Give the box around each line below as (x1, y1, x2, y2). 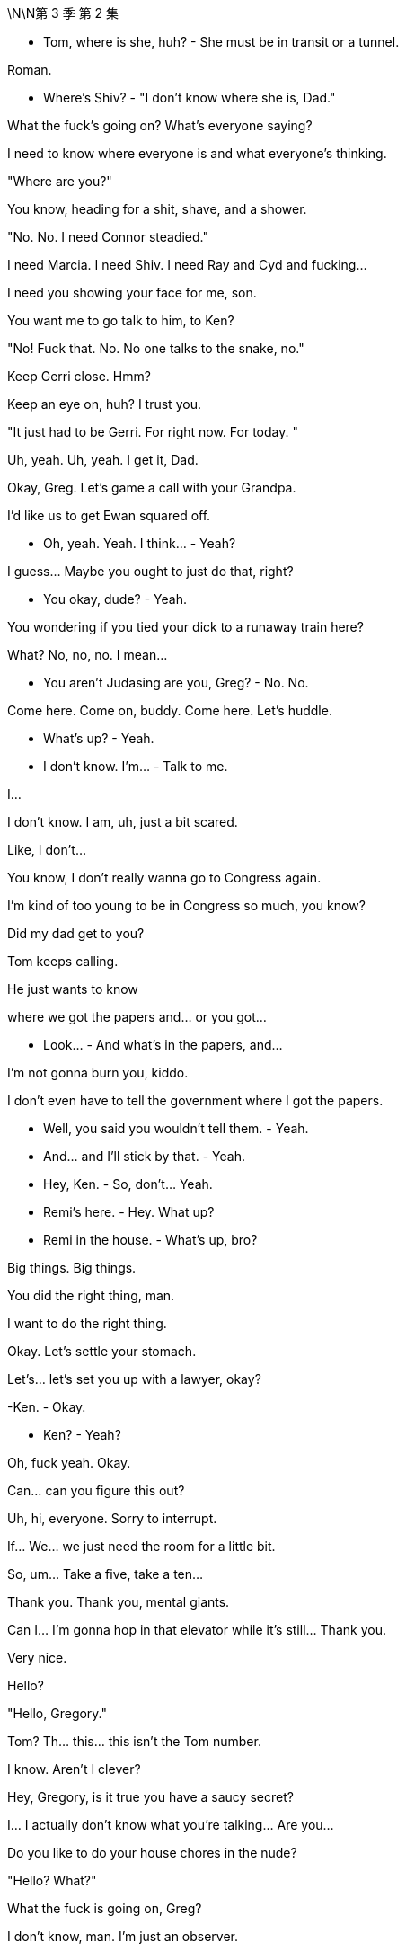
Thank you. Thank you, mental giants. (7, 1594, 230, 1610)
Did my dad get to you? (7, 926, 145, 941)
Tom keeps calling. (7, 953, 119, 969)
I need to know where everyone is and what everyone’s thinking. (7, 146, 387, 161)
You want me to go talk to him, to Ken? (7, 313, 234, 328)
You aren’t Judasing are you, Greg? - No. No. (43, 675, 309, 690)
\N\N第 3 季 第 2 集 (7, 5, 119, 21)
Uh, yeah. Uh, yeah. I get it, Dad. (7, 452, 199, 467)
